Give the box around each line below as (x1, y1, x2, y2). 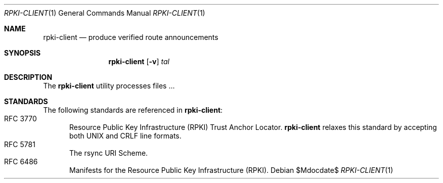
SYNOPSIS (4, 49, 41, 57)
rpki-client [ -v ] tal (108, 57, 169, 66)
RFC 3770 (4, 114, 37, 123)
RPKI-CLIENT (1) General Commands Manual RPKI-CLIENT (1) (4, 9, 205, 17)
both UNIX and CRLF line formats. (69, 131, 182, 140)
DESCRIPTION (4, 73, 53, 81)
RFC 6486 (4, 157, 38, 166)
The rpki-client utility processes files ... (43, 81, 175, 90)
